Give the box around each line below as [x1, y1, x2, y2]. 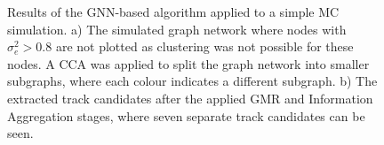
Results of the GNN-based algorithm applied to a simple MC [7, 3, 340, 20]
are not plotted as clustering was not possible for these [55, 37, 354, 56]
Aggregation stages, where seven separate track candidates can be [7, 106, 365, 125]
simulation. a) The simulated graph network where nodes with [7, 19, 347, 38]
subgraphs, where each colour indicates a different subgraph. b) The [7, 72, 378, 90]
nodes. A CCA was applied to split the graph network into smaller [7, 54, 370, 72]
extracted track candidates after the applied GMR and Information [7, 88, 373, 107]
